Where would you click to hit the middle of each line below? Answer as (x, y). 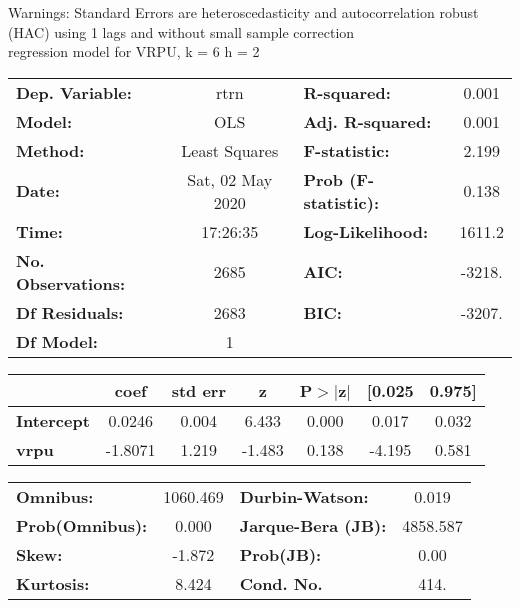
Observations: (71, 283)
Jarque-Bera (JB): (313, 525)
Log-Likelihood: (366, 231)
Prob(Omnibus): (82, 525)
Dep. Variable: (74, 92)
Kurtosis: (53, 583)
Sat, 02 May (230, 179)
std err (198, 390)
